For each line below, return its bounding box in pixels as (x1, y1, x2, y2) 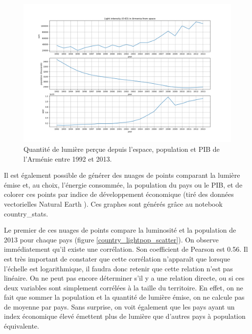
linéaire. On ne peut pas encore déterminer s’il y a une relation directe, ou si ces (4, 273, 245, 283)
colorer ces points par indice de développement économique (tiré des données (4, 189, 234, 199)
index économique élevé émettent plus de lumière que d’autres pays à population (4, 311, 246, 321)
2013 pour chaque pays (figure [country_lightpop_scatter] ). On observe (4, 234, 219, 244)
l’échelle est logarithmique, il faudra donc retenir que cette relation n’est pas (4, 263, 233, 273)
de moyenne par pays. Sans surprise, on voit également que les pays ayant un (4, 301, 235, 311)
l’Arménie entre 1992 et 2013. (23, 153, 112, 164)
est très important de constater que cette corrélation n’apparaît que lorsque (4, 253, 230, 263)
